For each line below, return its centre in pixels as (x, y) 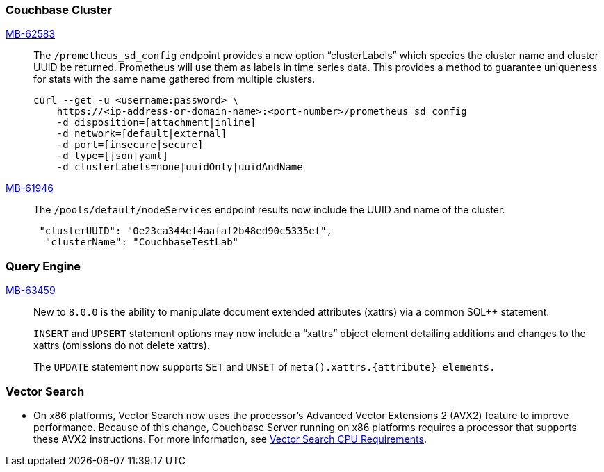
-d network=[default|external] (142, 134)
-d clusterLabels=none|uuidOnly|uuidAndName (180, 167)
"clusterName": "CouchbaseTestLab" (142, 242)
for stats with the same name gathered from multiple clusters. (174, 79)
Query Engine (43, 266)
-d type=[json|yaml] (112, 156)
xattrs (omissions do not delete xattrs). (122, 345)
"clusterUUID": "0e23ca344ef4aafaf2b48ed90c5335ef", (186, 231)
